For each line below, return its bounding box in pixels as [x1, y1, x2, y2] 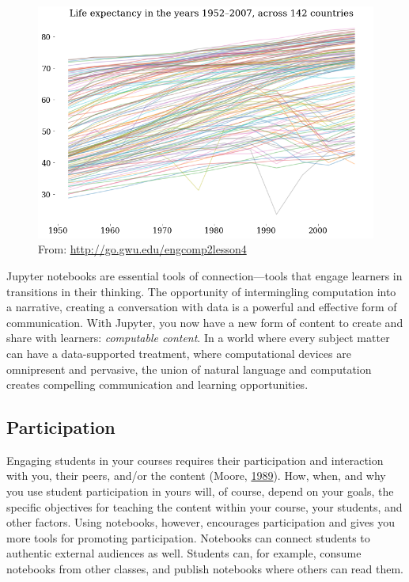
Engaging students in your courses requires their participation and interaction [6, 451, 384, 468]
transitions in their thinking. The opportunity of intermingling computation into [6, 283, 396, 299]
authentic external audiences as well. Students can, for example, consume [6, 545, 362, 561]
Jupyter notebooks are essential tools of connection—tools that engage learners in [6, 267, 403, 283]
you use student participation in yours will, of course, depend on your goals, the [6, 483, 394, 500]
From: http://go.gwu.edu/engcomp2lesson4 [38, 241, 247, 257]
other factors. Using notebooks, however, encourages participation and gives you [6, 514, 395, 531]
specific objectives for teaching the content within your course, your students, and [6, 498, 403, 515]
